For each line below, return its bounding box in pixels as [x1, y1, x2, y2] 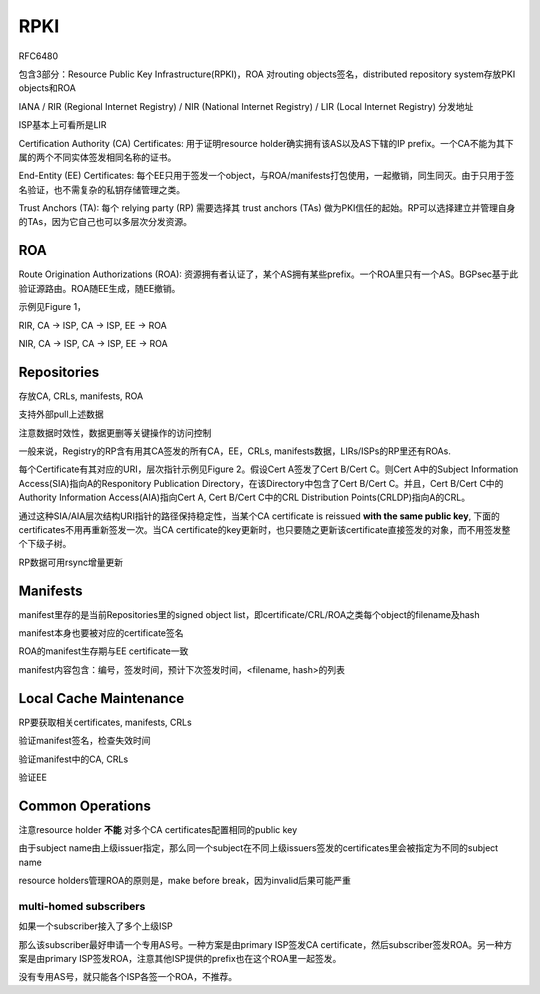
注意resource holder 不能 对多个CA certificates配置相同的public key [18, 823, 298, 835]
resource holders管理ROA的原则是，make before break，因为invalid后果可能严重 [18, 874, 352, 886]
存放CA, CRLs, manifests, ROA [18, 390, 144, 402]
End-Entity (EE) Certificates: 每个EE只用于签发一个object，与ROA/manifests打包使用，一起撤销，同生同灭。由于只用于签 [18, 170, 515, 182]
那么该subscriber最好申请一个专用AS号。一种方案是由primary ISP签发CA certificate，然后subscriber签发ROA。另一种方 [18, 938, 513, 950]
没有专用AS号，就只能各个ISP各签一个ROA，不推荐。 [18, 971, 238, 983]
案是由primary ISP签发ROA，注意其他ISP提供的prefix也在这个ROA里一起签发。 [18, 952, 342, 964]
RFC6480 [18, 50, 59, 62]
